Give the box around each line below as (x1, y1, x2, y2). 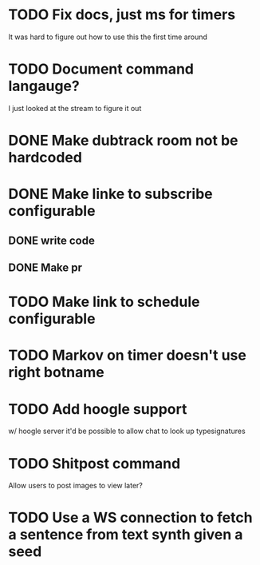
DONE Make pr (8, 261, 82, 275)
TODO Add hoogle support (8, 400, 187, 418)
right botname (8, 364, 105, 381)
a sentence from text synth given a (8, 526, 243, 544)
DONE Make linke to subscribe (8, 185, 213, 203)
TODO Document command (8, 60, 194, 78)
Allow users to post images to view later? (8, 481, 144, 491)
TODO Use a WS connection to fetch (8, 509, 253, 527)
